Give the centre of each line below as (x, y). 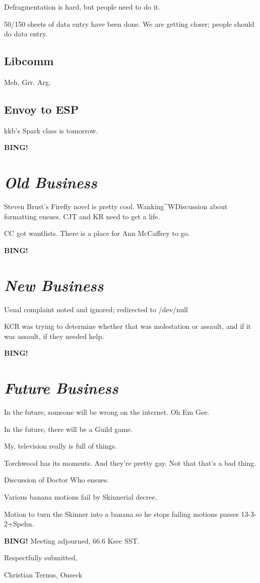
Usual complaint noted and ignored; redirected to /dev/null (96, 309)
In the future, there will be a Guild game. (68, 429)
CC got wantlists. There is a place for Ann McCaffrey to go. (97, 233)
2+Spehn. (19, 524)
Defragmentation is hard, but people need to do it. (82, 7)
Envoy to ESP (42, 109)
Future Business (61, 388)
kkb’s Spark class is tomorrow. (51, 130)
